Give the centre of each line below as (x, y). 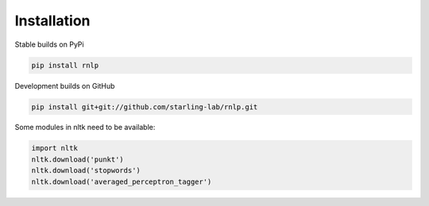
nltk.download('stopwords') (86, 171)
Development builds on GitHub (65, 86)
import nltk (55, 148)
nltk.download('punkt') (78, 159)
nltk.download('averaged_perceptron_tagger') (122, 181)
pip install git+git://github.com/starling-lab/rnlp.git (145, 107)
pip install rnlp (65, 65)
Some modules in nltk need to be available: (85, 128)
